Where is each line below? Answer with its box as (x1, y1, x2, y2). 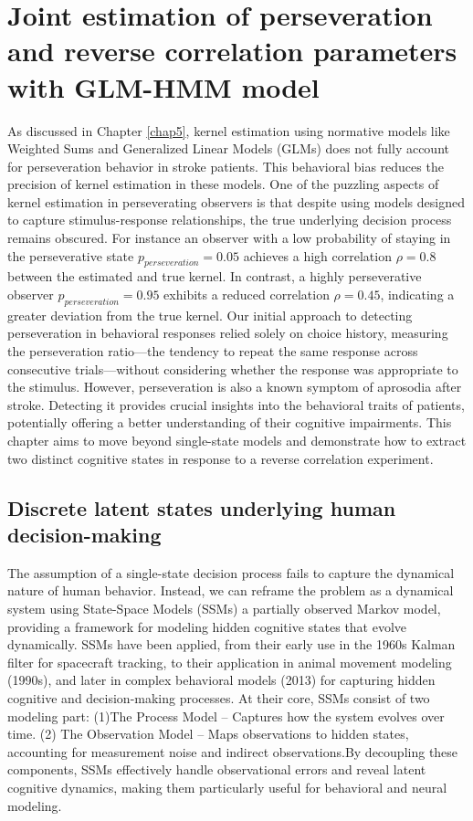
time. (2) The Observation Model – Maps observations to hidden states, (7, 724, 409, 743)
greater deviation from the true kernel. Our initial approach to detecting (7, 305, 413, 324)
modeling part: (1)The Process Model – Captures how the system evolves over (7, 706, 445, 725)
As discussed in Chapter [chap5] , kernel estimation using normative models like (7, 121, 450, 140)
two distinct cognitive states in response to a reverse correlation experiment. (7, 448, 434, 468)
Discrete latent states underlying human (7, 493, 396, 521)
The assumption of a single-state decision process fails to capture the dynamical (7, 563, 455, 582)
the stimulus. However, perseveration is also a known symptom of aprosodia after (7, 377, 462, 396)
